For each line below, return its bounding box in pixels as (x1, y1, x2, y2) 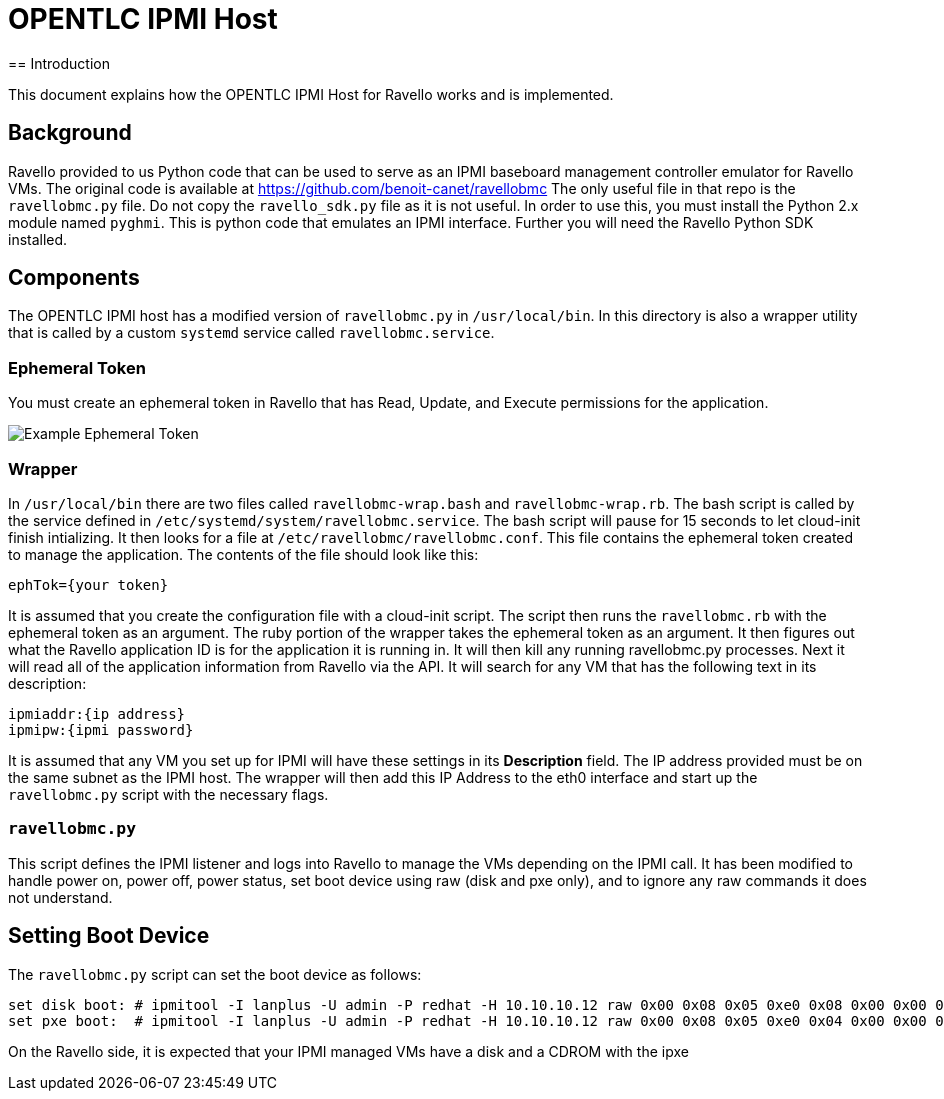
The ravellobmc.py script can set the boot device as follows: (8, 965, 422, 983)
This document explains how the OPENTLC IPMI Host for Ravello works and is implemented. (8, 85, 614, 103)
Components (8, 265, 140, 291)
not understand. (8, 888, 113, 906)
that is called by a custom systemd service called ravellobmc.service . (8, 324, 495, 342)
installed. (8, 230, 68, 248)
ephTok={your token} (8, 576, 169, 593)
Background (8, 120, 132, 146)
